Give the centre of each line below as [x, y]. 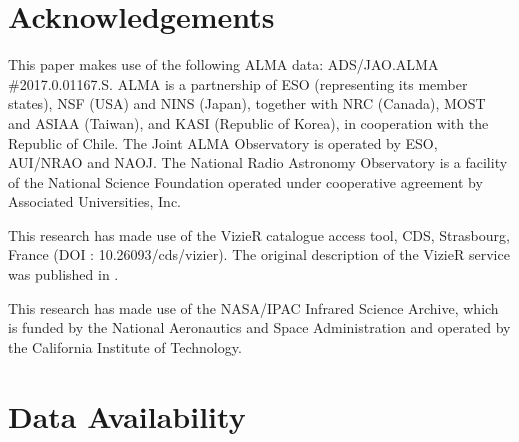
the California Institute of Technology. [125, 346]
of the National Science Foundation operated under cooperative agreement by [245, 181]
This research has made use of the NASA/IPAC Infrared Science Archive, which [253, 307]
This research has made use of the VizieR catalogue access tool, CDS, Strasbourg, [259, 234]
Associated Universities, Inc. [94, 201]
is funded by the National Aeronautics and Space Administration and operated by [259, 327]
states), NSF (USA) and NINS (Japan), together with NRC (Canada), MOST [247, 103]
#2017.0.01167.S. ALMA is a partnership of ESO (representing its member [238, 83]
